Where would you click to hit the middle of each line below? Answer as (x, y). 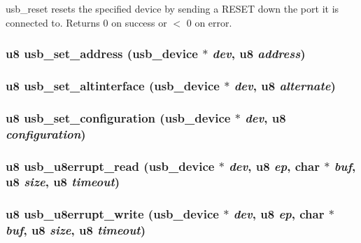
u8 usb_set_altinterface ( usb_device (113, 85)
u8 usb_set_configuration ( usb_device (118, 117)
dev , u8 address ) (259, 54)
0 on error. (209, 22)
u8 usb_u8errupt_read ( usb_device (110, 166)
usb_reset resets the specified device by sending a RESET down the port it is (172, 8)
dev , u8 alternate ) (285, 85)
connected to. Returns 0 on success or (86, 22)
